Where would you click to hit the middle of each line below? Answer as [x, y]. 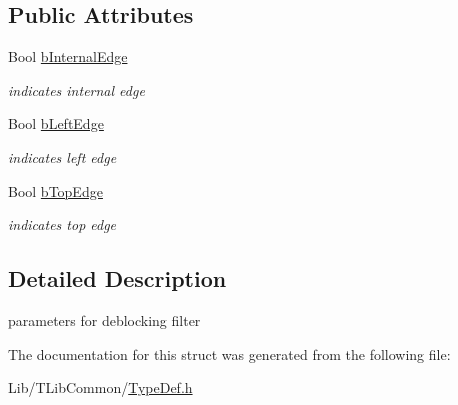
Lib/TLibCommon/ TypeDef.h [100, 387]
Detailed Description [117, 278]
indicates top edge [62, 224]
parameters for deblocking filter [104, 319]
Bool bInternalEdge [68, 56]
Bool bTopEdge [55, 190]
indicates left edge [62, 156]
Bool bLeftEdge [56, 123]
